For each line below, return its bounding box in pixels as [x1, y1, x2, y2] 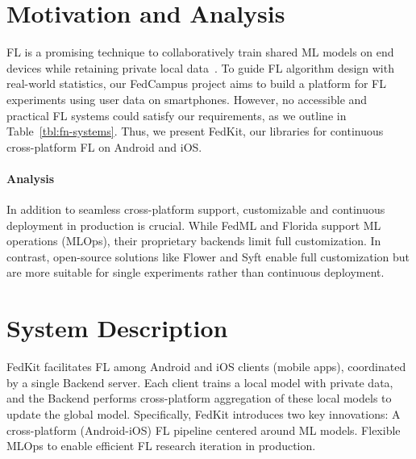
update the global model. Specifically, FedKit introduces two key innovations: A [6, 405, 401, 422]
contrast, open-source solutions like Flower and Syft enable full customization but [6, 248, 410, 265]
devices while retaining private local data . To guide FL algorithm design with [6, 59, 394, 76]
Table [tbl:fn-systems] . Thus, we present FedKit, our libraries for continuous [6, 123, 384, 140]
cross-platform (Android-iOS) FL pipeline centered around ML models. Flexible [6, 421, 401, 438]
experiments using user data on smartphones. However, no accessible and [6, 90, 368, 107]
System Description [6, 311, 228, 344]
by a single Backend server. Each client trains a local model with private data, [6, 373, 393, 390]
